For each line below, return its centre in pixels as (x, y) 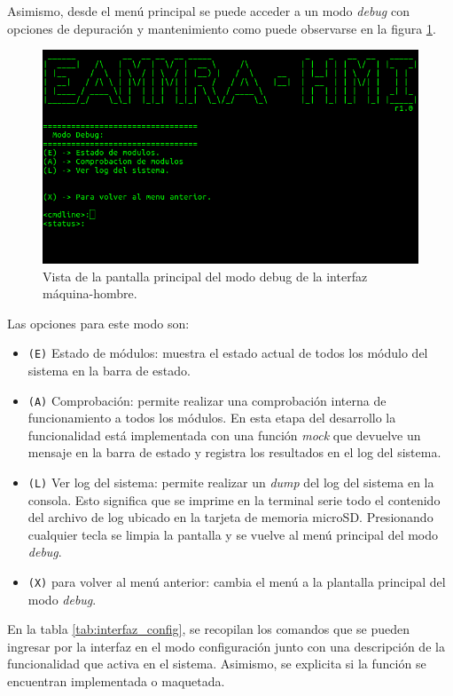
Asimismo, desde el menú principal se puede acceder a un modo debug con (208, 11)
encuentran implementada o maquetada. (116, 681)
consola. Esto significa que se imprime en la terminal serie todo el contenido (234, 499)
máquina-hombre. (90, 293)
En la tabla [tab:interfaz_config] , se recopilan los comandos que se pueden (209, 629)
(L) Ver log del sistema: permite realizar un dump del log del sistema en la (231, 482)
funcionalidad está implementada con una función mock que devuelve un (224, 435)
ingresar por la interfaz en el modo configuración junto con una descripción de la (226, 646)
